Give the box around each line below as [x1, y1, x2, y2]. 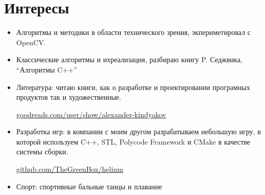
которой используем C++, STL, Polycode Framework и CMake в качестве [16, 136, 251, 147]
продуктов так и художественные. [16, 92, 121, 102]
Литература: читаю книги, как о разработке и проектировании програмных [16, 81, 250, 92]
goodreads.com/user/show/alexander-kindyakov [16, 109, 166, 119]
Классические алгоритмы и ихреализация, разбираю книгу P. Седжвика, [16, 54, 243, 65]
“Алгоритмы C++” [16, 64, 77, 75]
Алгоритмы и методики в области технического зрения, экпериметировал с [16, 27, 251, 38]
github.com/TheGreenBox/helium [16, 164, 123, 174]
